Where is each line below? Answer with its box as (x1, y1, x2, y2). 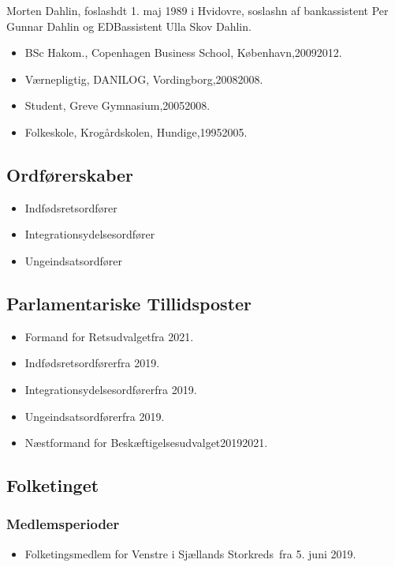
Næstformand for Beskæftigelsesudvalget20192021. (24, 434, 268, 451)
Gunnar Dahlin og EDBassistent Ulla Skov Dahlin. (6, 17, 252, 34)
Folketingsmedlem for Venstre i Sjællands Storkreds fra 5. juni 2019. (24, 545, 356, 561)
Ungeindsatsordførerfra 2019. (24, 407, 165, 424)
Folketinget (6, 473, 99, 498)
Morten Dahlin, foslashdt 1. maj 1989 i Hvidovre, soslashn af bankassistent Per (6, 2, 389, 18)
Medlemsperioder (6, 514, 120, 534)
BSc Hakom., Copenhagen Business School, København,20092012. (24, 44, 342, 61)
